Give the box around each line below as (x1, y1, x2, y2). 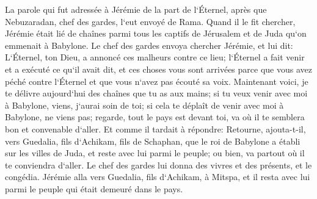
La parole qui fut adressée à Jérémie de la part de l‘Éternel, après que (5, 3, 267, 15)
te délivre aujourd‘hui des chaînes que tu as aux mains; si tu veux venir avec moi (5, 87, 308, 99)
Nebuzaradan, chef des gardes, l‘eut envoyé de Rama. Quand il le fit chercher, (5, 15, 296, 27)
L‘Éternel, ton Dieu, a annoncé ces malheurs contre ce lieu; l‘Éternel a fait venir (5, 51, 305, 63)
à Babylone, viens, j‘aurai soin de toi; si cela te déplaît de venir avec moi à (5, 98, 284, 111)
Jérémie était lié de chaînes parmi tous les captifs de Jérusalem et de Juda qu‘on (5, 27, 307, 40)
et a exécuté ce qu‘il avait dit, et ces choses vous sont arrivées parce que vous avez (5, 62, 312, 75)
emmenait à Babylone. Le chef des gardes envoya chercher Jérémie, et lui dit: (5, 38, 293, 51)
